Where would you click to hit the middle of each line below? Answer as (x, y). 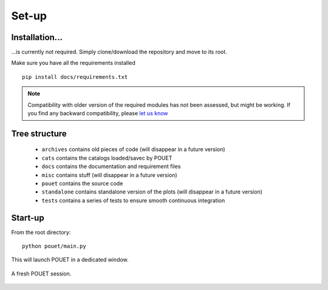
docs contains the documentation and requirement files (111, 166)
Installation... (37, 37)
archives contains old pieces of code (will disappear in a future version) (133, 149)
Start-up (28, 217)
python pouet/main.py (54, 246)
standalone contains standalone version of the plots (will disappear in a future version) (152, 192)
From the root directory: (41, 232)
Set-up (29, 16)
